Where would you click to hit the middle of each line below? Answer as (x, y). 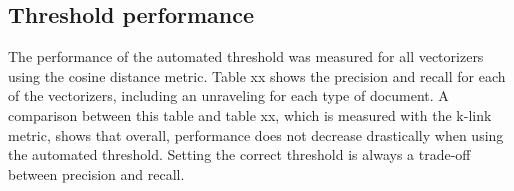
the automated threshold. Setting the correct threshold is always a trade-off (239, 154)
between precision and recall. (96, 173)
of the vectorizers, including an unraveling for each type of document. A (228, 95)
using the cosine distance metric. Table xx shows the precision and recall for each (257, 75)
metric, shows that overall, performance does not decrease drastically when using (256, 134)
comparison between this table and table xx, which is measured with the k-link (250, 114)
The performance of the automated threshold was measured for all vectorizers (246, 56)
